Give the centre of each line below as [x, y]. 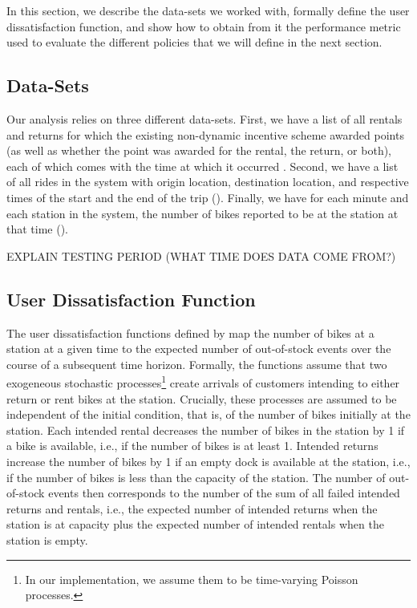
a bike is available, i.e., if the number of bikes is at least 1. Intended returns [192, 446]
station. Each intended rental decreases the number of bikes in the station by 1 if [206, 430]
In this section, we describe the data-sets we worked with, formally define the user [208, 10]
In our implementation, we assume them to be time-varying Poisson [192, 579]
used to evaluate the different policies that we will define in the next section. [194, 42]
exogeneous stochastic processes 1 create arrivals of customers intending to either [203, 381]
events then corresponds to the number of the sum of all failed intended [224, 493]
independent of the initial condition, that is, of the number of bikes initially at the [208, 414]
